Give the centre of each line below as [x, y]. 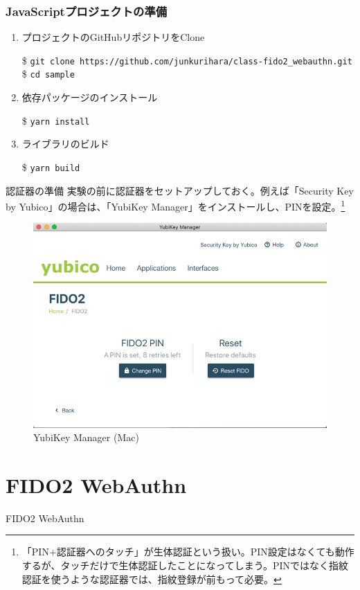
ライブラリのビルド [65, 144]
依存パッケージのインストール [90, 97]
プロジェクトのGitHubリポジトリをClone [113, 37]
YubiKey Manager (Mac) [86, 437]
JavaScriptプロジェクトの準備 [87, 11]
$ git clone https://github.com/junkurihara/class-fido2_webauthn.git [187, 60]
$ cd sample [48, 74]
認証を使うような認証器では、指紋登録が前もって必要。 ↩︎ [152, 579]
